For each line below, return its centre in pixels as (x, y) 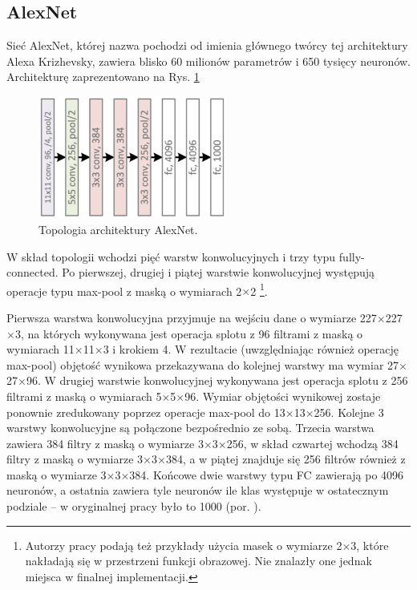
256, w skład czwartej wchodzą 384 (312, 443)
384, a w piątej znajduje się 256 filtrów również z (285, 459)
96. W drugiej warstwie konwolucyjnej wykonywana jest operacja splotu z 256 (217, 380)
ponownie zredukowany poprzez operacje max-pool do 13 (146, 412)
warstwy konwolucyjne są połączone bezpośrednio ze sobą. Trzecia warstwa (190, 428)
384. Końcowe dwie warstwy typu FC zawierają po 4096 (267, 474)
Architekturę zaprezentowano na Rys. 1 (103, 77)
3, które (370, 545)
